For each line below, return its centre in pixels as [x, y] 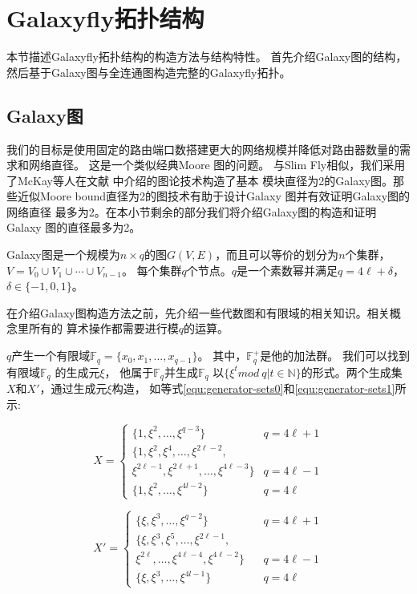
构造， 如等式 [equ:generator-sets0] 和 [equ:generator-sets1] [253, 388]
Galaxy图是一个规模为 [63, 255]
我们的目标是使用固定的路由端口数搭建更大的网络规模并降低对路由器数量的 [203, 149]
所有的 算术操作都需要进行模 [103, 328]
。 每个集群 [152, 270]
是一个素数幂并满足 [287, 270]
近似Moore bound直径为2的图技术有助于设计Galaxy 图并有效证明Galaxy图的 [214, 196]
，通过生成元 [73, 388]
